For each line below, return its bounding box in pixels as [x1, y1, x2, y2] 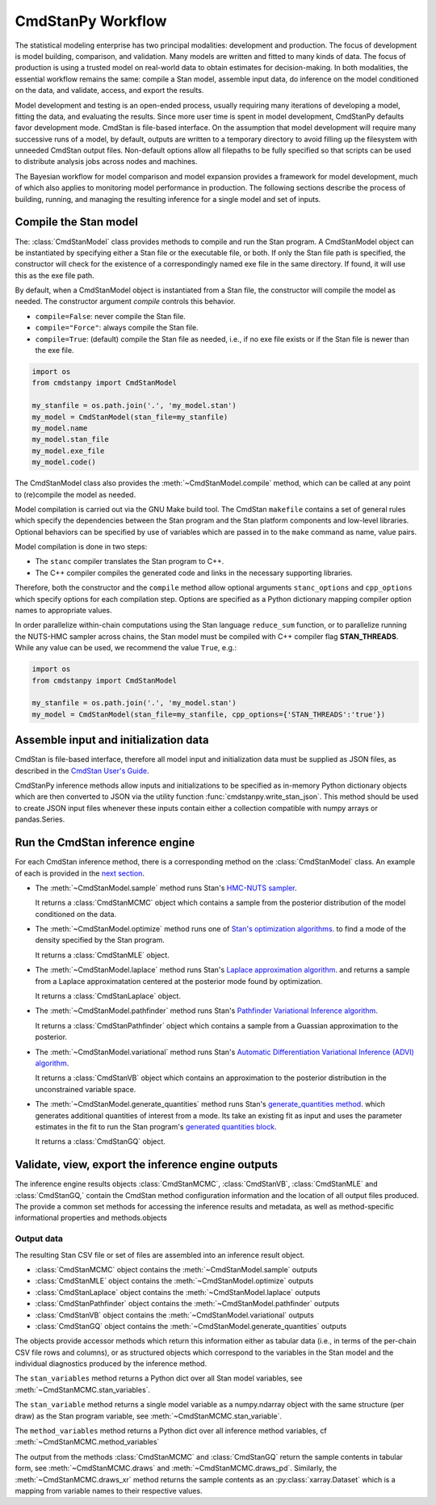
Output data [15, 1233, 64, 1244]
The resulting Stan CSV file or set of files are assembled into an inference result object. [15, 1250, 305, 1259]
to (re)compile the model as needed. [15, 490, 136, 499]
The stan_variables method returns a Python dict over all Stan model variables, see [15, 1373, 303, 1383]
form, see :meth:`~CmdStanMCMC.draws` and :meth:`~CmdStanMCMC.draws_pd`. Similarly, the [15, 1463, 337, 1473]
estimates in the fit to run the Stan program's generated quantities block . [35, 1121, 277, 1131]
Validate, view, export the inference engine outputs [15, 1158, 279, 1171]
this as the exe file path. [15, 271, 94, 280]
